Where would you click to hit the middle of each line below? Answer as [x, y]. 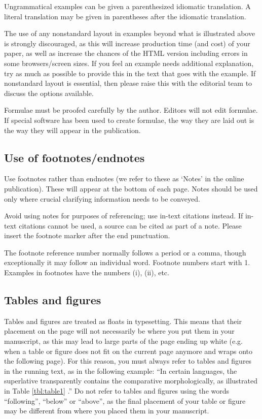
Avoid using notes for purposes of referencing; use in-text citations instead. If [124, 216]
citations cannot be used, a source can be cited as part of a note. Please [130, 225]
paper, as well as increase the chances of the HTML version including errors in [126, 53]
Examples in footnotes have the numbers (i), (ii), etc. [87, 272]
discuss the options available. [49, 93]
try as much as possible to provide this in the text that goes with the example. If [130, 73]
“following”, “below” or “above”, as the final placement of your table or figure [125, 400]
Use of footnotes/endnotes [74, 157]
